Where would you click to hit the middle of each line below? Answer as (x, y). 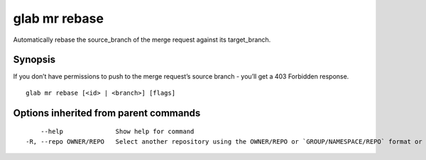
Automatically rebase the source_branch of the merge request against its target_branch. (142, 40)
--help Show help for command (117, 132)
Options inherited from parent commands (107, 113)
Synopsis (34, 60)
